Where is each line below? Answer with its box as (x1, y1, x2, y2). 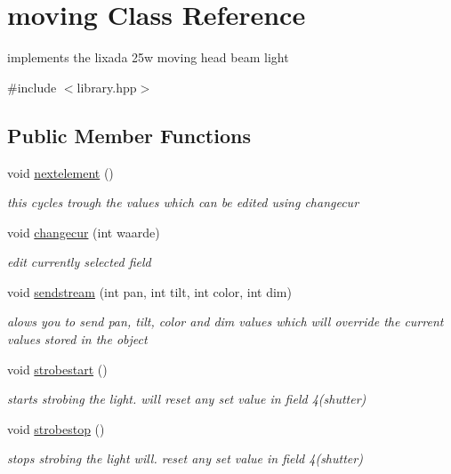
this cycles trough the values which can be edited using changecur (7, 193, 359, 212)
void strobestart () (7, 359, 108, 378)
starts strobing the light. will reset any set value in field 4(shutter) (7, 390, 366, 408)
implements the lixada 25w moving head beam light (7, 48, 289, 67)
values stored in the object (7, 330, 148, 349)
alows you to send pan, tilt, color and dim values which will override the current (7, 312, 444, 331)
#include (7, 77, 57, 96)
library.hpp (77, 77, 137, 96)
